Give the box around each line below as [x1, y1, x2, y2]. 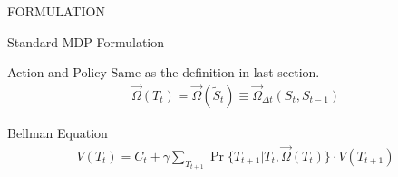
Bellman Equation [7, 123, 108, 143]
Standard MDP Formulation [7, 32, 164, 51]
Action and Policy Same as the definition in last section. [7, 63, 320, 82]
